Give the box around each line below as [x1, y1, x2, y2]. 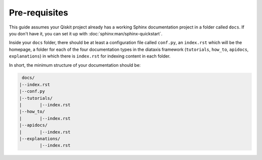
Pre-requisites [9, 7, 68, 18]
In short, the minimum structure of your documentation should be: [9, 62, 141, 68]
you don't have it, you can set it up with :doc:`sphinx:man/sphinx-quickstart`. [9, 30, 163, 36]
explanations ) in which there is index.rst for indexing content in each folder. [9, 53, 171, 59]
